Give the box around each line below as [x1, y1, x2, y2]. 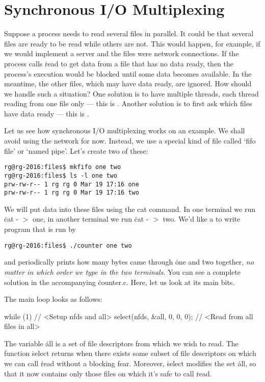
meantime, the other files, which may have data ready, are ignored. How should [4, 78, 252, 89]
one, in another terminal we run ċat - [32, 213, 149, 224]
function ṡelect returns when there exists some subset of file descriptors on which [4, 348, 256, 359]
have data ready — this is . [4, 108, 89, 118]
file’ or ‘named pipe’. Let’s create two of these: [4, 145, 148, 156]
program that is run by [4, 224, 76, 234]
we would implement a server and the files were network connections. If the [4, 48, 239, 59]
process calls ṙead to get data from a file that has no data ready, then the [4, 58, 234, 68]
